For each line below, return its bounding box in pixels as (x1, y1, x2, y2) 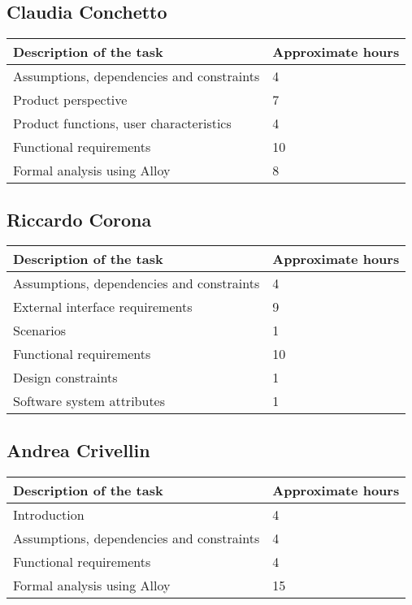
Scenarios (13, 321, 67, 340)
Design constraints (13, 368, 118, 387)
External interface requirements (13, 297, 193, 317)
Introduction (13, 504, 85, 524)
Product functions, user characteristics (13, 114, 232, 133)
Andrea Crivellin (7, 437, 150, 462)
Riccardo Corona (7, 206, 152, 231)
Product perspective (13, 90, 128, 110)
